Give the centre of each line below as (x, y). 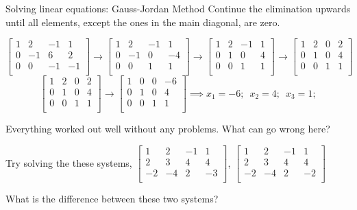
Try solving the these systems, (69, 162)
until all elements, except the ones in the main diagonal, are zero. (143, 22)
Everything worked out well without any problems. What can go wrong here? (168, 129)
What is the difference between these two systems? (112, 199)
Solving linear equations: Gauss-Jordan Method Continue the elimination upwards (178, 8)
